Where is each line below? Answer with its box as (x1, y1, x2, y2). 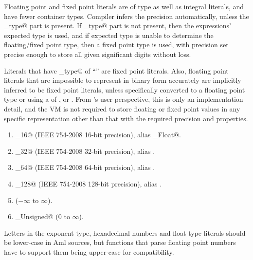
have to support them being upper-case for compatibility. (4, 246, 174, 257)
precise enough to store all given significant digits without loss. (4, 49, 191, 59)
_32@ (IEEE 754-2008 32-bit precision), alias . (15, 146, 155, 156)
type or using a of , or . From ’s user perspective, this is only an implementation (4, 94, 243, 104)
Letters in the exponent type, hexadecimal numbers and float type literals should (4, 227, 246, 238)
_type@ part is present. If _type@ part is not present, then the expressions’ (4, 20, 232, 31)
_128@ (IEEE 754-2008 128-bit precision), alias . (15, 178, 162, 188)
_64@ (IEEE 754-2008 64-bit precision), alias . (15, 162, 155, 172)
